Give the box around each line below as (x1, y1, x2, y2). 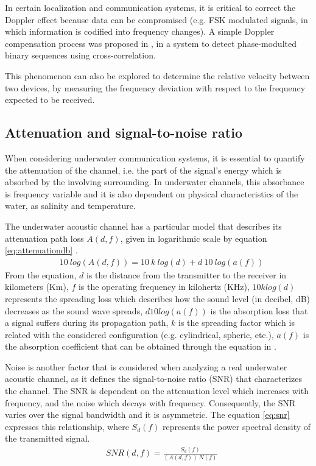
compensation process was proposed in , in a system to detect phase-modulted (5, 37, 297, 49)
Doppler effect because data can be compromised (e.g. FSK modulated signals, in (5, 13, 308, 26)
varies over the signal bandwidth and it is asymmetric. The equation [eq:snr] (5, 408, 290, 421)
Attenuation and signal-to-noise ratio (5, 123, 242, 142)
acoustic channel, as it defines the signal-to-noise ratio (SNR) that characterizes (5, 372, 303, 385)
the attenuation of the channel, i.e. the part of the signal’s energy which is (5, 163, 282, 176)
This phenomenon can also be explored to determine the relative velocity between (5, 69, 310, 82)
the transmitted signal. (5, 432, 90, 445)
